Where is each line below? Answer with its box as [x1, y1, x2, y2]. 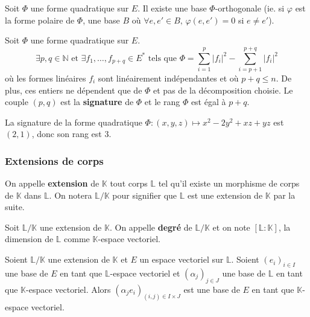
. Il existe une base [138, 2, 207, 14]
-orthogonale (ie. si [215, 2, 285, 14]
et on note [212, 220, 250, 233]
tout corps [110, 177, 148, 190]
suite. [5, 200, 25, 213]
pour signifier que [112, 188, 177, 201]
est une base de [183, 283, 240, 295]
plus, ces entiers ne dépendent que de [5, 83, 142, 96]
